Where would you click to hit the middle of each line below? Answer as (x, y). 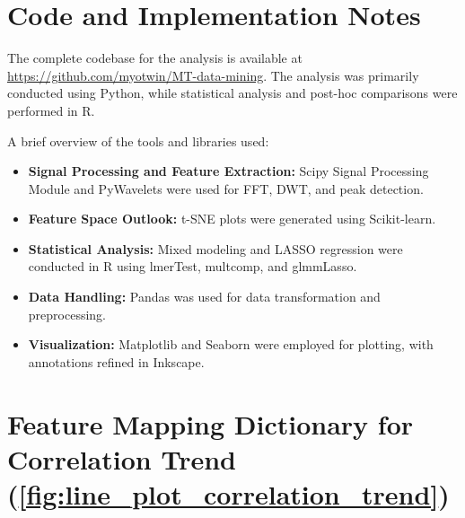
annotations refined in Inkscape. (116, 361)
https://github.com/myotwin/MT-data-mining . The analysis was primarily (213, 75)
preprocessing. (67, 314)
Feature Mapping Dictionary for (211, 423)
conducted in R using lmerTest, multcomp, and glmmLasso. (193, 266)
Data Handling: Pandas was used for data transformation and (204, 297)
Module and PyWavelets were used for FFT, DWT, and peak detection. (226, 188)
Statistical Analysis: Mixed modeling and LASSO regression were (215, 248)
